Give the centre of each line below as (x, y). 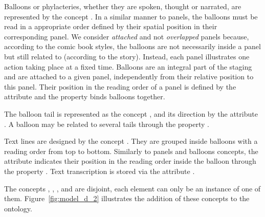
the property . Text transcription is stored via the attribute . (100, 171)
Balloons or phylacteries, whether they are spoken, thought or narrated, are (123, 6)
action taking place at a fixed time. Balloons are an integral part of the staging (128, 66)
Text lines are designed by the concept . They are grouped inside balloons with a (131, 141)
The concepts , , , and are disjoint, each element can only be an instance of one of (132, 188)
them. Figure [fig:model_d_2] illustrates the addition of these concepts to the (127, 198)
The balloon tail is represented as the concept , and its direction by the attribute (131, 113)
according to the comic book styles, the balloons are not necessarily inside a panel (132, 46)
